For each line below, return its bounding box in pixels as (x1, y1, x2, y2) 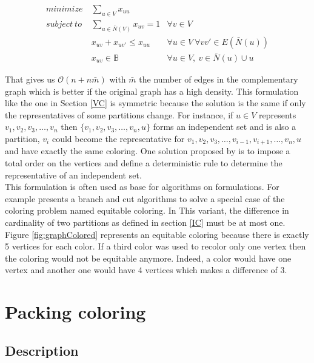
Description (5, 341, 79, 359)
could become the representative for (52, 132, 185, 144)
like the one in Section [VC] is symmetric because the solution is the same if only (5, 97, 306, 109)
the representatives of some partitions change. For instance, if (5, 108, 233, 121)
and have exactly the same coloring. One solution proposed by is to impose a (5, 144, 290, 157)
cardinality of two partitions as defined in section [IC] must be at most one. (5, 215, 286, 228)
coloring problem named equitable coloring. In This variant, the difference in (5, 204, 289, 217)
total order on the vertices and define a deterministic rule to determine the (5, 157, 282, 169)
